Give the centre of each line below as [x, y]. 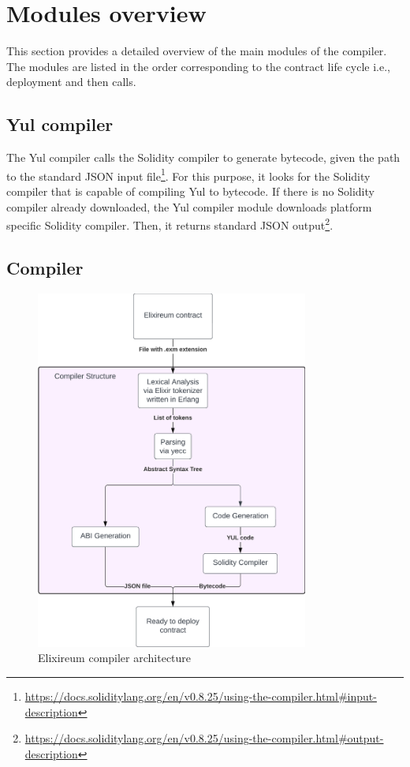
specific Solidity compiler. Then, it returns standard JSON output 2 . [170, 224]
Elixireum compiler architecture [115, 658]
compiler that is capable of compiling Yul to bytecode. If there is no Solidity [190, 191]
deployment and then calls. [71, 82]
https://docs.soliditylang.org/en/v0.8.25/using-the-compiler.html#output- [204, 738]
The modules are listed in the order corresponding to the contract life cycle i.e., [198, 66]
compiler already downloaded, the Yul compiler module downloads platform [189, 206]
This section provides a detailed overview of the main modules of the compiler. [197, 51]
